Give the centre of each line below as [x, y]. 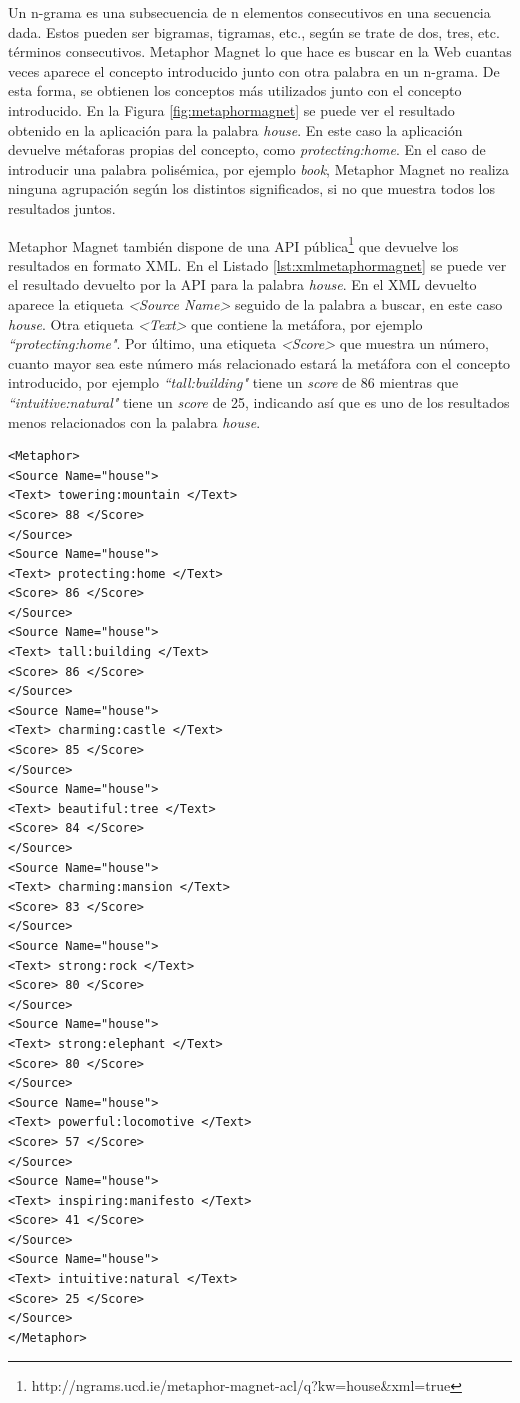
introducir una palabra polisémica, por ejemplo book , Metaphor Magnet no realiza [258, 168]
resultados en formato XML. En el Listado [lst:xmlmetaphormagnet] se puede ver [257, 264]
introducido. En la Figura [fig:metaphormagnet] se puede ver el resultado [231, 109]
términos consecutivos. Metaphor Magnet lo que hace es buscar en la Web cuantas [260, 51]
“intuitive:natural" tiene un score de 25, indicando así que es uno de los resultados [259, 401]
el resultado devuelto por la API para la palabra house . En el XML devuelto [242, 284]
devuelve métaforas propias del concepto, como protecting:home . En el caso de [247, 149]
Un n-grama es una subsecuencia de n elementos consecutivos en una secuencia [249, 12]
